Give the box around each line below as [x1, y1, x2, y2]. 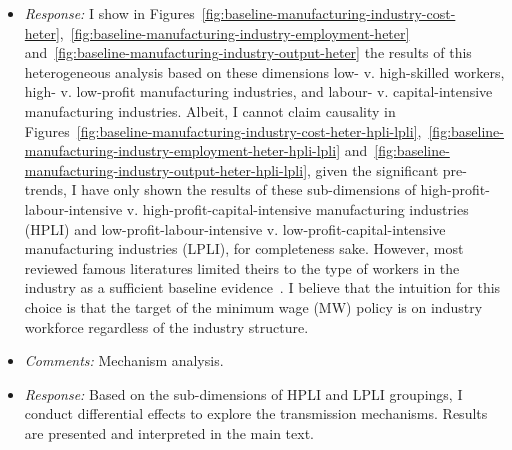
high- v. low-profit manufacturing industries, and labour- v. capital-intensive [24, 81, 493, 102]
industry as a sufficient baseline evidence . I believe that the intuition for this [24, 277, 501, 298]
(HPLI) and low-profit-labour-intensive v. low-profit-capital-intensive [24, 218, 446, 239]
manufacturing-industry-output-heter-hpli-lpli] [24, 159, 308, 180]
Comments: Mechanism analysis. [24, 350, 224, 371]
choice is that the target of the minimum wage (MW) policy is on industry [24, 296, 483, 317]
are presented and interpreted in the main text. [24, 422, 314, 443]
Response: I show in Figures [24, 3, 195, 23]
